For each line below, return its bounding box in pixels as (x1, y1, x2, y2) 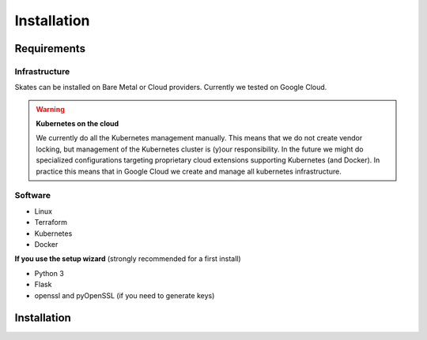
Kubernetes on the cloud (36, 119, 119, 129)
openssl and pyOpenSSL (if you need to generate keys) (34, 290, 215, 300)
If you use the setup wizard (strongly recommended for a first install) (14, 254, 241, 263)
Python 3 (34, 268, 65, 278)
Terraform (34, 218, 67, 227)
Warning (36, 104, 65, 114)
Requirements (14, 42, 86, 55)
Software (14, 190, 51, 201)
